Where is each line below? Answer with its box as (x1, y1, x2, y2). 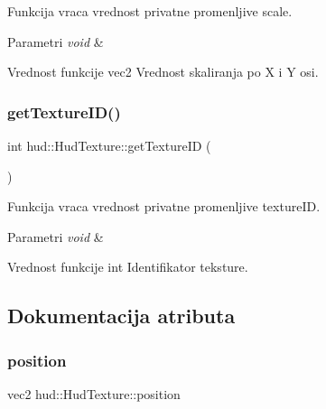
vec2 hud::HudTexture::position (7, 384, 181, 403)
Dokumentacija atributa (7, 302, 236, 330)
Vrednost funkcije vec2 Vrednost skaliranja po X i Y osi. (7, 62, 319, 81)
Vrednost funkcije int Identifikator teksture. (7, 257, 248, 276)
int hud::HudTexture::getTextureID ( (7, 136, 211, 154)
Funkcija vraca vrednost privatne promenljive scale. (7, 2, 293, 20)
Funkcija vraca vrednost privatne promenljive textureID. (7, 197, 321, 216)
